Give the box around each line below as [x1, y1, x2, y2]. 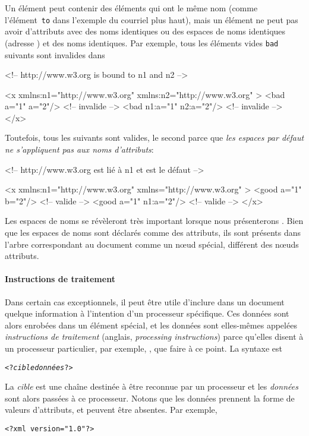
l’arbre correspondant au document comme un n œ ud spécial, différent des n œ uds [5, 238, 299, 250]
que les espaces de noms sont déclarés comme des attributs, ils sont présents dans [5, 226, 301, 239]
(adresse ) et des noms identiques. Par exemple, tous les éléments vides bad [5, 36, 279, 49]
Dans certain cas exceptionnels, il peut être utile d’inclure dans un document [5, 295, 285, 308]
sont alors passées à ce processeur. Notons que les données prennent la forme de [5, 391, 295, 404]
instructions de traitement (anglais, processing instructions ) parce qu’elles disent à [5, 330, 304, 343]
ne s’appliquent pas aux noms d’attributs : [5, 143, 154, 156]
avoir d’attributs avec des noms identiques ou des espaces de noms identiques [5, 25, 286, 37]
